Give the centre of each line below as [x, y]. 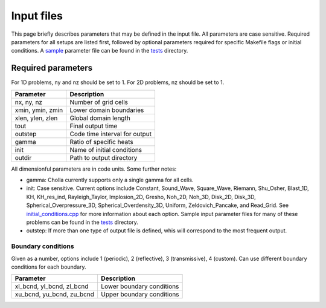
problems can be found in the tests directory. [82, 222]
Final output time [94, 126]
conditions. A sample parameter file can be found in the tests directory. [100, 51]
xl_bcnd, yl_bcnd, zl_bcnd [52, 286]
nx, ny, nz [28, 102]
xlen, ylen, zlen [36, 118]
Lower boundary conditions [140, 286]
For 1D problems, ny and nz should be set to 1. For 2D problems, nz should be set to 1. [118, 82]
